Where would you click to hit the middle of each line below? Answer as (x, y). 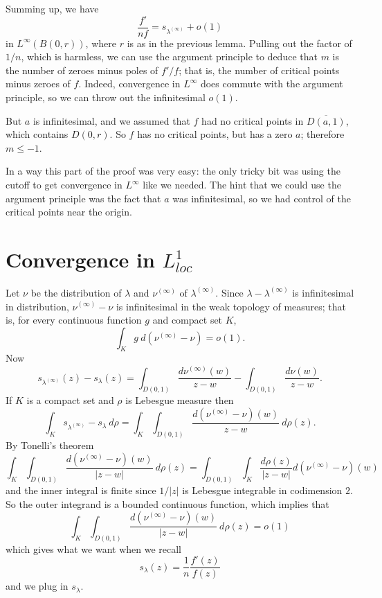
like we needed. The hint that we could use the (242, 184)
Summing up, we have (52, 8)
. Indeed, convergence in (129, 83)
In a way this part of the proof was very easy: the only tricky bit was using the (173, 171)
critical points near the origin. (69, 212)
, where (101, 43)
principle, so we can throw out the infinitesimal (106, 97)
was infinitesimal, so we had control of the (262, 198)
